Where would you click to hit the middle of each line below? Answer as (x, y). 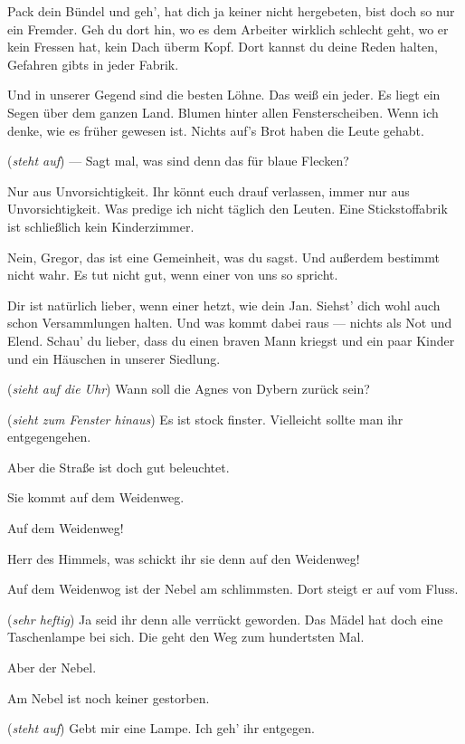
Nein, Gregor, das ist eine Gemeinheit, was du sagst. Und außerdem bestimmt (223, 257)
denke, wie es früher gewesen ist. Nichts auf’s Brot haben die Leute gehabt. (216, 130)
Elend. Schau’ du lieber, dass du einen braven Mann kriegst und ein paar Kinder (231, 340)
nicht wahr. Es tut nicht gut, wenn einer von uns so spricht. (173, 275)
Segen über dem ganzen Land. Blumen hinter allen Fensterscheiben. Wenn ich (223, 112)
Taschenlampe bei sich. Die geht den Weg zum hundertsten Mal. (186, 637)
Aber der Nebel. (52, 668)
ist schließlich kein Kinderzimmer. (101, 226)
